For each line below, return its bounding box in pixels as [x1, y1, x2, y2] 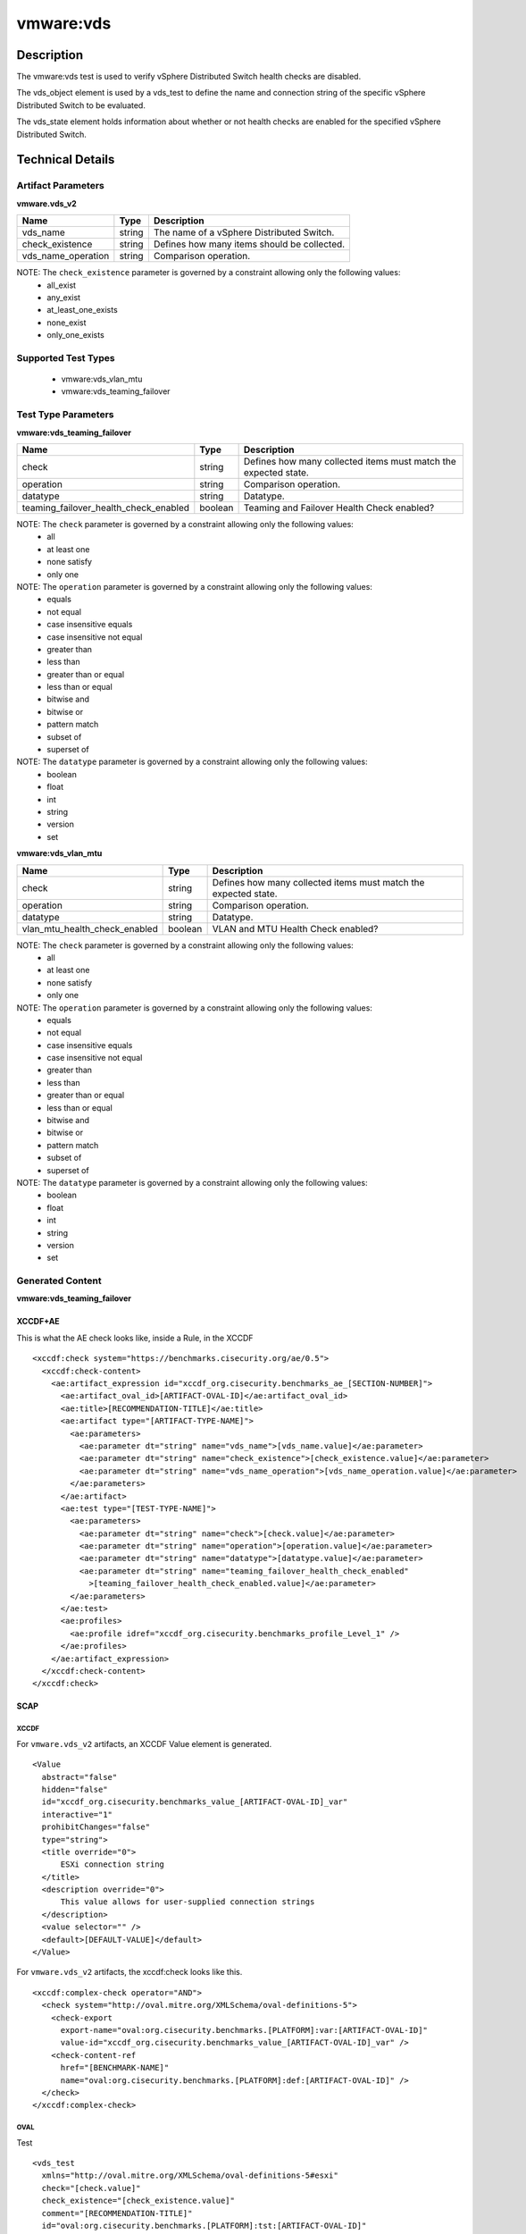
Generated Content [16, 1274, 102, 1287]
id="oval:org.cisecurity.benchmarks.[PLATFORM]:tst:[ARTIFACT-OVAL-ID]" [41, 2221, 367, 2231]
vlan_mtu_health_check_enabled [21, 922, 158, 935]
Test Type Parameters [16, 408, 114, 421]
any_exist [46, 291, 80, 303]
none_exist [46, 317, 87, 328]
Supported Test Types [16, 351, 115, 364]
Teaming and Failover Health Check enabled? [243, 501, 435, 514]
